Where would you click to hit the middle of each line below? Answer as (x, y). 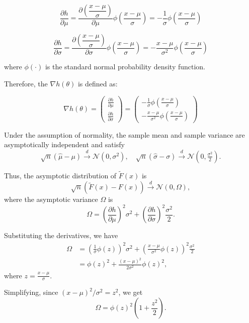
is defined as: (98, 84)
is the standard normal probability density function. (125, 67)
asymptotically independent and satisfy (64, 144)
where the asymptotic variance (51, 199)
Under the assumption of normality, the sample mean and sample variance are (124, 134)
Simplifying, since (31, 292)
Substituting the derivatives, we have (61, 235)
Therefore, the (26, 84)
